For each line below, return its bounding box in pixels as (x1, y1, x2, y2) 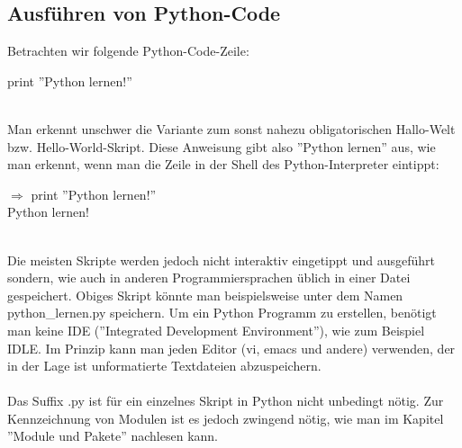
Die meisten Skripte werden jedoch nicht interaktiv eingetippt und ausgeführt (7, 250, 435, 269)
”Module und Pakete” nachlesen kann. (7, 426, 219, 445)
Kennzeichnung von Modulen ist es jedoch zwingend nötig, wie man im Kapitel (7, 408, 444, 427)
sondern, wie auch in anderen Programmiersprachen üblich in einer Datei (7, 268, 411, 287)
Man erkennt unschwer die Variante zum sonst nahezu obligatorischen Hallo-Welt (7, 119, 456, 138)
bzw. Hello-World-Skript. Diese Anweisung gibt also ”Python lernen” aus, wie (7, 137, 436, 156)
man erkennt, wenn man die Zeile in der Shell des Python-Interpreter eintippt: (7, 155, 439, 174)
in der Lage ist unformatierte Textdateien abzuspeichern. (7, 356, 322, 375)
